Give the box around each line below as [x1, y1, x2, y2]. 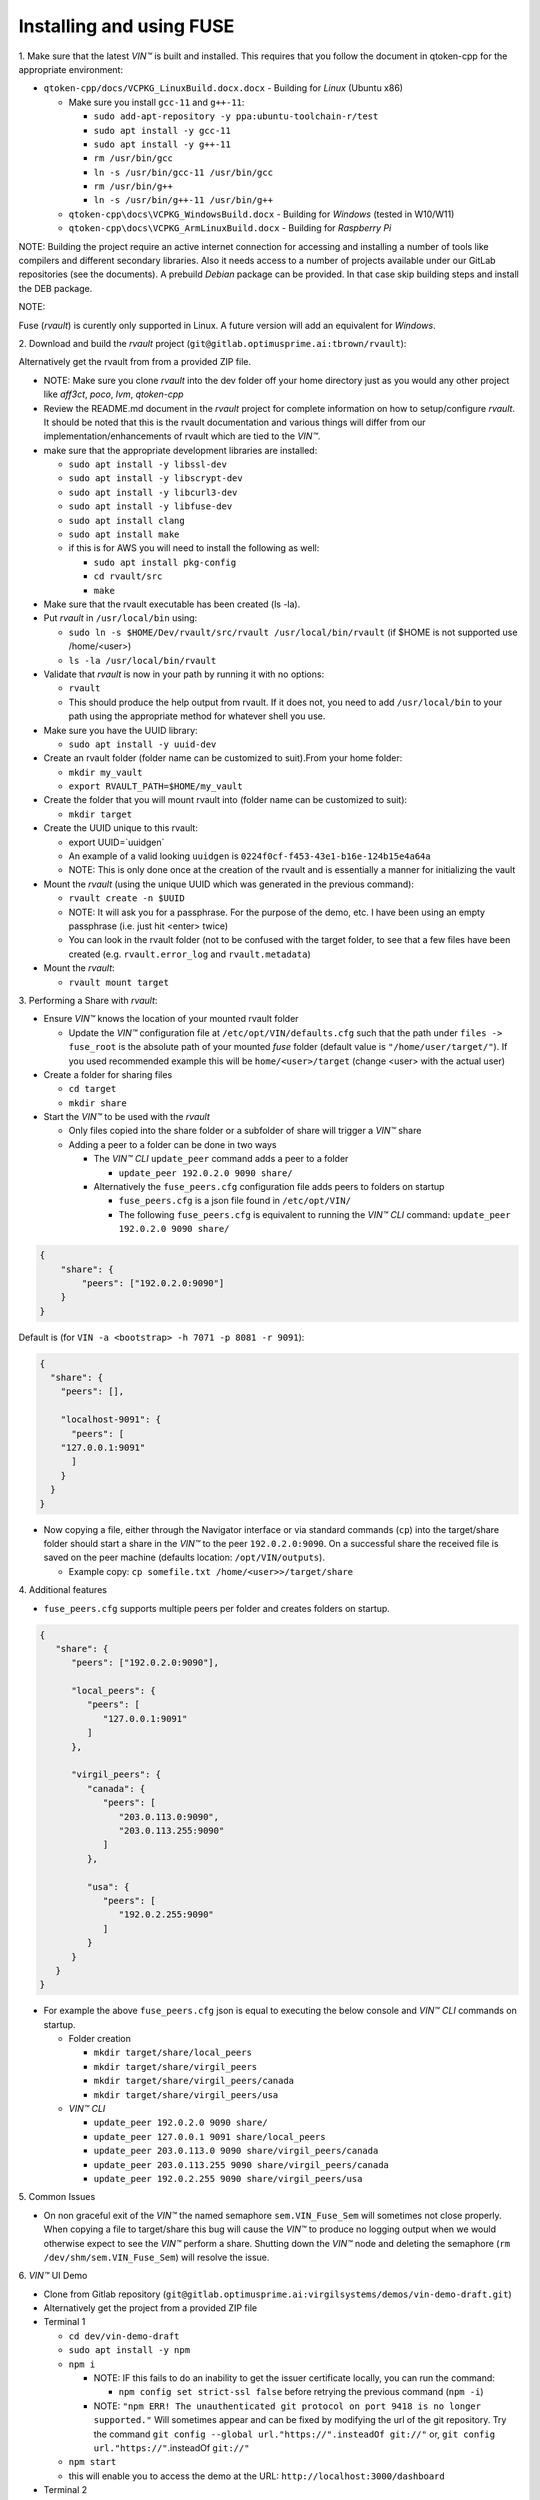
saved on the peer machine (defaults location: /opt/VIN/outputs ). [43, 1551, 325, 1564]
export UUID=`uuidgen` [68, 836, 165, 848]
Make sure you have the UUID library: [43, 724, 199, 736]
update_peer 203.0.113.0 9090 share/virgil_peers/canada [93, 2145, 379, 2157]
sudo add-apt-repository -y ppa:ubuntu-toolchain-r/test [93, 111, 379, 122]
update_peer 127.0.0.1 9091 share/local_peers [93, 2131, 326, 2142]
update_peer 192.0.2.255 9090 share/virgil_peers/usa [93, 2173, 363, 2184]
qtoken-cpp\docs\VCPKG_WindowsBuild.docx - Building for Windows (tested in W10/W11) [68, 208, 455, 220]
